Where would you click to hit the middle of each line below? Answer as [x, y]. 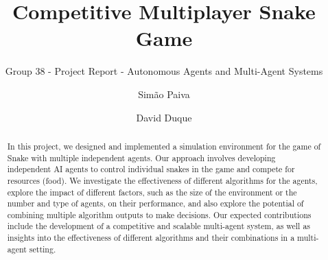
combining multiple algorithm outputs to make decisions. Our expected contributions [159, 214]
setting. [43, 249]
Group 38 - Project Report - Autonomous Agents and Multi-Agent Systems [164, 71]
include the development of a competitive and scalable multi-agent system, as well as [159, 226]
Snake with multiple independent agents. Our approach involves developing [141, 157]
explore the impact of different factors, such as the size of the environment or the [152, 192]
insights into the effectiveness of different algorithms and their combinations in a [151, 238]
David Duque [164, 117]
